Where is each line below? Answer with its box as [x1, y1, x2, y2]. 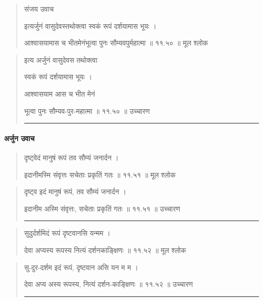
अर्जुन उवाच [4, 133, 35, 143]
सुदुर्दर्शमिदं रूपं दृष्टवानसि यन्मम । [24, 228, 111, 238]
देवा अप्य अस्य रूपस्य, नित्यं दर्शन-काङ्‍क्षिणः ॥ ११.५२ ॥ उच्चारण [24, 279, 193, 289]
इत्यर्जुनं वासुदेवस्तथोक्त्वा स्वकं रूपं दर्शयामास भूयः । [24, 20, 157, 31]
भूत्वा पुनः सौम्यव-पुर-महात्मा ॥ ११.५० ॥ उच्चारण [24, 105, 150, 116]
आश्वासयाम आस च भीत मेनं [24, 88, 95, 99]
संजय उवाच [24, 4, 54, 14]
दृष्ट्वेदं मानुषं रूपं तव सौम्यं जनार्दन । [24, 152, 119, 162]
